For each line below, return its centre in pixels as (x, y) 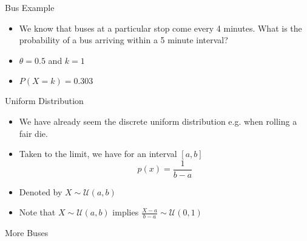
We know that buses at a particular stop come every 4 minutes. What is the (160, 28)
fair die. (33, 133)
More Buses (27, 233)
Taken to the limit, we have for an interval (98, 154)
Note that (37, 212)
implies (126, 212)
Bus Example (30, 7)
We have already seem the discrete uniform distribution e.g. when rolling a (158, 121)
